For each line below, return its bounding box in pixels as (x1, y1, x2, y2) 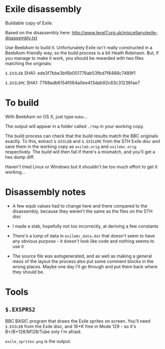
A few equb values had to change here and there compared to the (12, 203, 148, 209)
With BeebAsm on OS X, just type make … (5, 114, 88, 119)
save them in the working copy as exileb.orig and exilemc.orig (5, 143, 137, 149)
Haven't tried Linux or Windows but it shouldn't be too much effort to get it (5, 163, 158, 170)
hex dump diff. (5, 154, 35, 160)
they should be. (12, 269, 45, 275)
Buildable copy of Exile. (5, 20, 53, 26)
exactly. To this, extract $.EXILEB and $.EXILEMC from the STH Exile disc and (5, 138, 160, 144)
